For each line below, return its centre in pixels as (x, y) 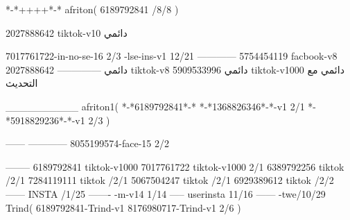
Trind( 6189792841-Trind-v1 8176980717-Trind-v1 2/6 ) (123, 207)
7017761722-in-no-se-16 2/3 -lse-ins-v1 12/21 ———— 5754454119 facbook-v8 (172, 56)
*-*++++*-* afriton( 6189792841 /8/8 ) (92, 9)
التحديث (22, 83)
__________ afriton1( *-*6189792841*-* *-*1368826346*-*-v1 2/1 (155, 106)
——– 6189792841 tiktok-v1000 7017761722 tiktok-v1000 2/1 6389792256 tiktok (175, 166)
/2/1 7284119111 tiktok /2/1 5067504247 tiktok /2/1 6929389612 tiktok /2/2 (170, 180)
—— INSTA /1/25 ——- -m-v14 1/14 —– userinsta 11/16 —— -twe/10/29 (166, 193)
